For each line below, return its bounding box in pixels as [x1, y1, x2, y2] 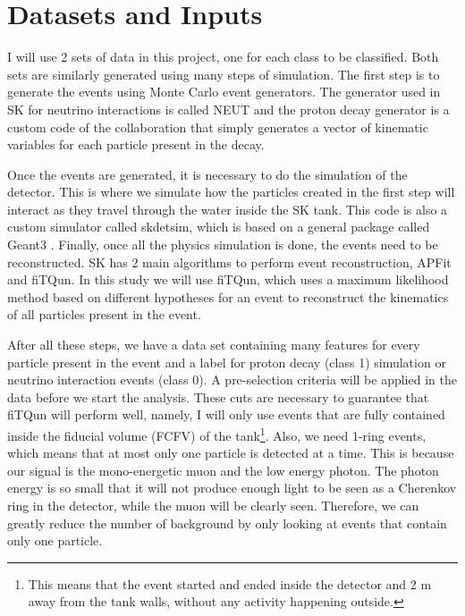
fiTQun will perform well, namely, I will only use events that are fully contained [7, 405, 445, 424]
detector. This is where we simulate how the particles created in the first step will [7, 182, 455, 201]
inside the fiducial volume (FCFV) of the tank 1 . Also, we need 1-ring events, [7, 424, 427, 444]
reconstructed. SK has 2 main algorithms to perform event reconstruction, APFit [7, 252, 452, 271]
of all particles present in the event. [7, 305, 201, 324]
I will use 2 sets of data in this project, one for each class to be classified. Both [7, 47, 439, 66]
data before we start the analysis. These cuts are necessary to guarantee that [7, 387, 429, 406]
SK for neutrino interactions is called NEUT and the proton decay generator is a [7, 99, 450, 118]
